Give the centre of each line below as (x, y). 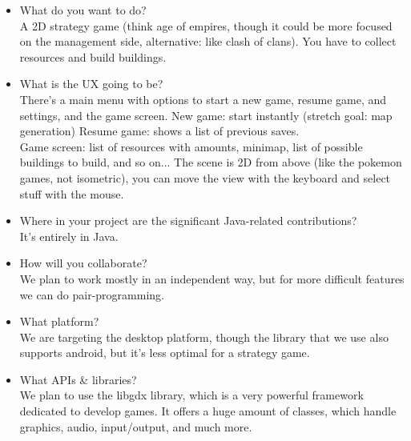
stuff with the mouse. (72, 193)
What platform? (59, 321)
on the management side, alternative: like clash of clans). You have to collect (208, 41)
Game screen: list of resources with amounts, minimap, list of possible (191, 146)
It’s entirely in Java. (69, 236)
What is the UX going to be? (91, 84)
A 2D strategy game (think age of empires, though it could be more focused (206, 25)
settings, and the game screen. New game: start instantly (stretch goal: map (206, 115)
